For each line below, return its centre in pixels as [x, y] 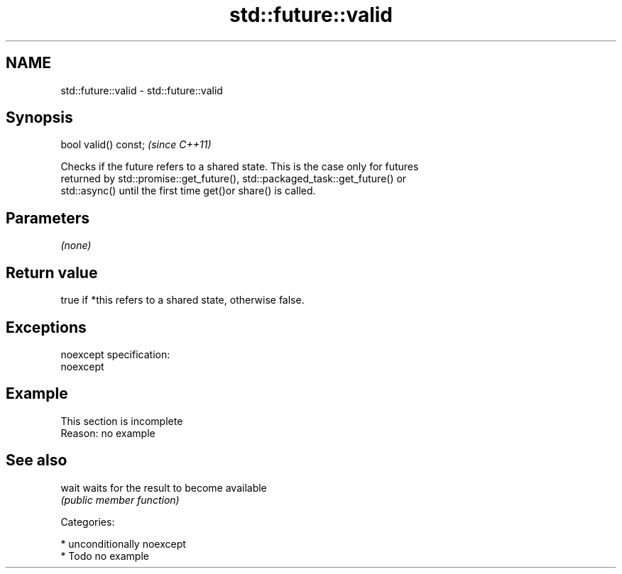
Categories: [88, 521]
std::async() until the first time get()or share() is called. [188, 191]
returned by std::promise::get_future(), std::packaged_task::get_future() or [234, 179]
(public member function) [120, 500]
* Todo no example [105, 556]
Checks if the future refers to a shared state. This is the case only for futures [240, 167]
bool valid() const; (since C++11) [136, 145]
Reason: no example [108, 433]
